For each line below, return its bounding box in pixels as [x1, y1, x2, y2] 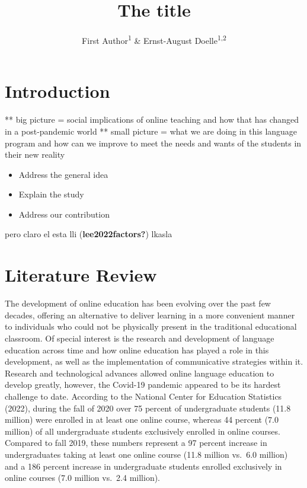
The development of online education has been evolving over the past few [5, 297, 271, 310]
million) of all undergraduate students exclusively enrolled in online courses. [5, 425, 280, 437]
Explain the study [18, 188, 84, 200]
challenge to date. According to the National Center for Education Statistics [5, 390, 282, 402]
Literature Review [5, 263, 157, 287]
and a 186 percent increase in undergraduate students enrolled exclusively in [5, 460, 282, 472]
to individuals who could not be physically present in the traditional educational [5, 320, 297, 333]
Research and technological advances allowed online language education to [5, 366, 274, 379]
